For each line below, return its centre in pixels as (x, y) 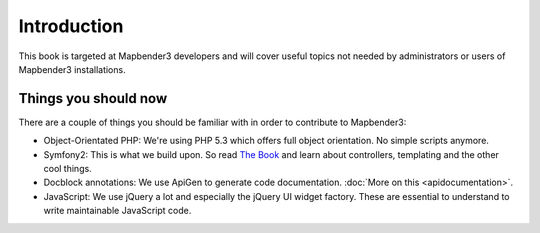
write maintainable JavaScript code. (117, 211)
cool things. (67, 169)
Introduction (71, 26)
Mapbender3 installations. (72, 69)
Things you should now (93, 98)
